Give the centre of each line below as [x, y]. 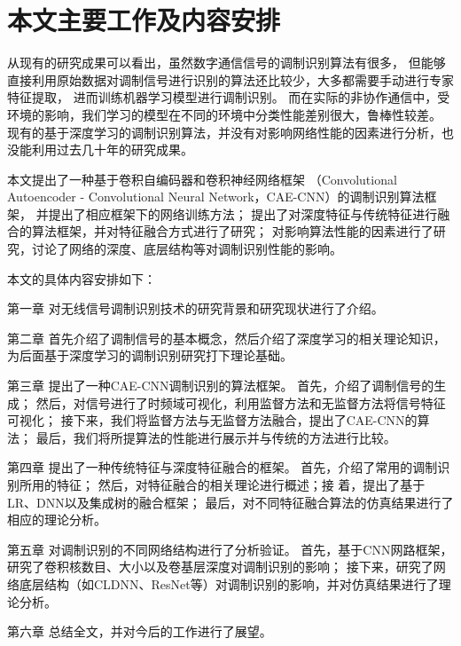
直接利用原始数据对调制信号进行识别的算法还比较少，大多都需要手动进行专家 [230, 79]
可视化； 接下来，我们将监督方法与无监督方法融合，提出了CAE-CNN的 [212, 420]
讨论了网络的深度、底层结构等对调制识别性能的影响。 [187, 249]
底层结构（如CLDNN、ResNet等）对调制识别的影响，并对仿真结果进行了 [229, 583]
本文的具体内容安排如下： [82, 278]
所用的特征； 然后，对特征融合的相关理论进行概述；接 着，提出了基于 [222, 484]
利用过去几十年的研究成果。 [112, 150]
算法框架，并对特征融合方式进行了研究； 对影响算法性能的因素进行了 [232, 231]
